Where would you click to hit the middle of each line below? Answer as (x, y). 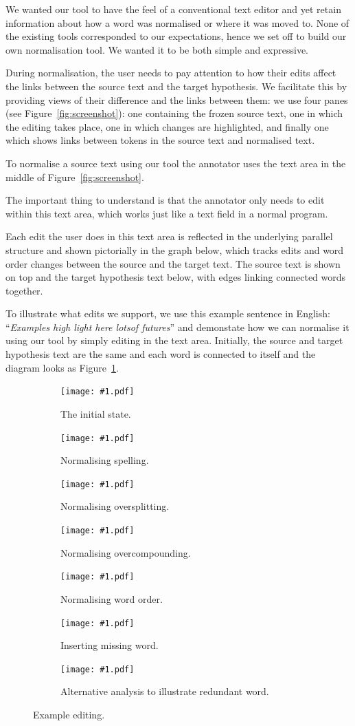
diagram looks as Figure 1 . (62, 367)
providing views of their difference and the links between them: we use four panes (177, 99)
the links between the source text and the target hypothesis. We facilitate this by (176, 86)
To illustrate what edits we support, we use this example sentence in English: (168, 313)
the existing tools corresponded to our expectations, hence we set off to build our (176, 36)
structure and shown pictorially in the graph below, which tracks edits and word (175, 249)
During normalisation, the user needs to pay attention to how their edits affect (171, 73)
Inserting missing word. (110, 645)
